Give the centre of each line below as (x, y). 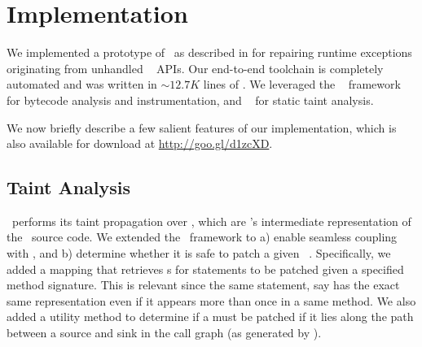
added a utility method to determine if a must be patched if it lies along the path (210, 317)
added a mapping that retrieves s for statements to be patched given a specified (205, 269)
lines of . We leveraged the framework (302, 84)
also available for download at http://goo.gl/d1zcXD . (140, 143)
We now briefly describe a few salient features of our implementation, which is (202, 127)
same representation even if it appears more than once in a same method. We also (211, 300)
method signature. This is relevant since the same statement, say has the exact (203, 285)
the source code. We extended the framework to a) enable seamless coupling (202, 237)
